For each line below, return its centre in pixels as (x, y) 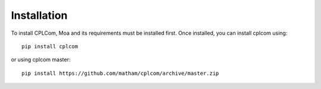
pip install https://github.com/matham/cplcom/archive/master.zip (120, 73)
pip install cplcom (50, 46)
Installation (39, 15)
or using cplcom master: (41, 60)
